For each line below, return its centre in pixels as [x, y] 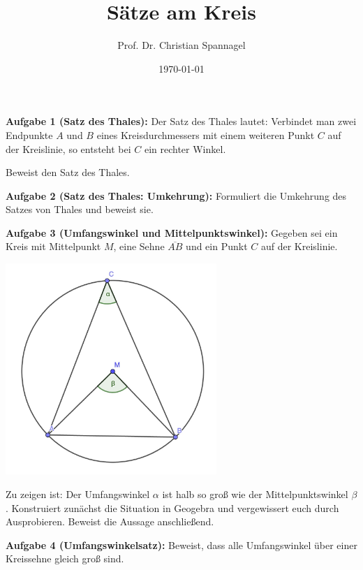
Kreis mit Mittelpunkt [53, 246]
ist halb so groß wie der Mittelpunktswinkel [255, 494]
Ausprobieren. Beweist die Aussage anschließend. [110, 521]
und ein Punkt [217, 246]
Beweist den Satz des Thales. [68, 172]
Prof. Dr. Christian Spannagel [181, 45]
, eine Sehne [139, 246]
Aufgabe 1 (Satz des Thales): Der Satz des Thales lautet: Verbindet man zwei [181, 121]
